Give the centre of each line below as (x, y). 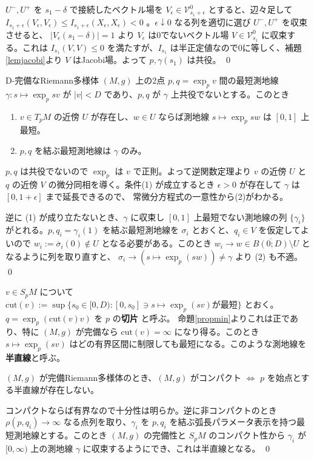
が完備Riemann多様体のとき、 (98, 378)
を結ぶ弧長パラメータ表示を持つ (233, 422)
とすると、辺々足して (250, 9)
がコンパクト (215, 378)
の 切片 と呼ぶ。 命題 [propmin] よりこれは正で (201, 318)
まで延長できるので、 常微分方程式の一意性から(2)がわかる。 (167, 196)
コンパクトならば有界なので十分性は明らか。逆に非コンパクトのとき (141, 410)
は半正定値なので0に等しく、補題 (236, 47)
